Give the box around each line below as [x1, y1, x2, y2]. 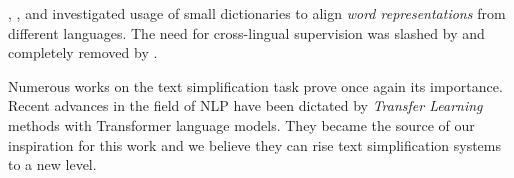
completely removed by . [8, 42, 158, 63]
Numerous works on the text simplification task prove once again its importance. [8, 75, 503, 96]
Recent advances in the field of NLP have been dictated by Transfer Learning [8, 95, 483, 116]
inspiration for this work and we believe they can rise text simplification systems [8, 134, 502, 155]
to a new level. [8, 154, 97, 175]
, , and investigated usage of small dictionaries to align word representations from [8, 3, 506, 23]
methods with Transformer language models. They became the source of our [8, 114, 475, 135]
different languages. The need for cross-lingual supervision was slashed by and [8, 22, 485, 43]
